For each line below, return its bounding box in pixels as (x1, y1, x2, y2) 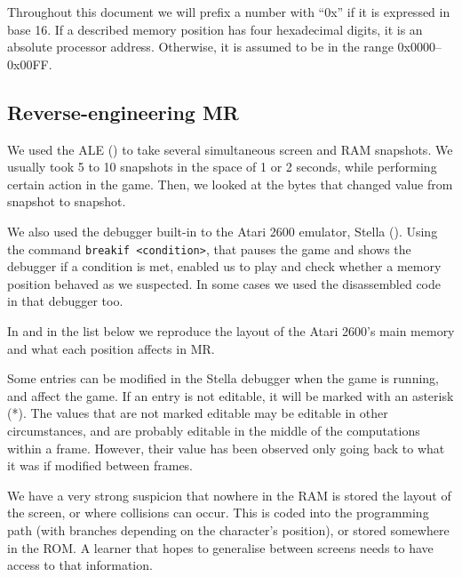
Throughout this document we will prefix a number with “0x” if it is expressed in (7, 3, 450, 20)
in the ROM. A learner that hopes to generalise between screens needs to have (7, 538, 434, 557)
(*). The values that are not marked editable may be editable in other (7, 404, 388, 422)
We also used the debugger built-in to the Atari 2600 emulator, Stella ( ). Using (7, 221, 438, 240)
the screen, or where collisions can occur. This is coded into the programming (7, 503, 429, 522)
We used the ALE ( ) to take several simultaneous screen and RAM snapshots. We (7, 140, 453, 158)
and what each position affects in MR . (7, 339, 215, 357)
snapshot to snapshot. (7, 192, 126, 211)
